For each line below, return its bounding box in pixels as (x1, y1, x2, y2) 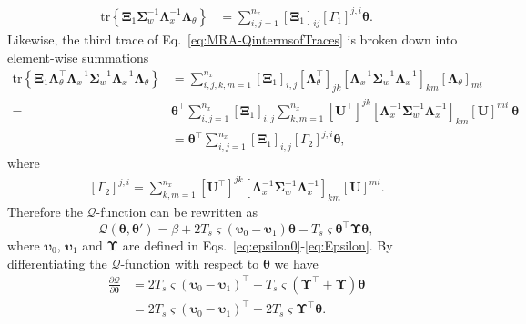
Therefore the (7, 201, 83, 221)
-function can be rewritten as (96, 201, 258, 221)
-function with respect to (120, 253, 259, 272)
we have (274, 253, 319, 272)
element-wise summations (7, 47, 149, 66)
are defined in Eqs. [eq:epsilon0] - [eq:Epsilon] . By (122, 236, 393, 255)
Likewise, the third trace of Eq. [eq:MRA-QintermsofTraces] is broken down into (7, 30, 458, 49)
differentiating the (7, 253, 107, 272)
